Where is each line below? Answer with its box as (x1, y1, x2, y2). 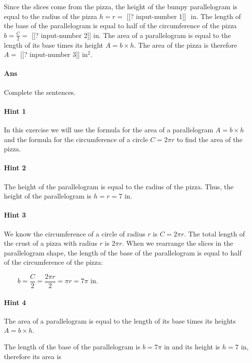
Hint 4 (4, 297, 26, 307)
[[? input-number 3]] (20, 49, 80, 59)
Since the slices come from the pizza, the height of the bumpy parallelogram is (4, 1, 237, 11)
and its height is (172, 341, 220, 351)
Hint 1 (4, 106, 26, 116)
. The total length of (184, 228, 245, 238)
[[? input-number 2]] (32, 30, 91, 40)
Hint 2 (4, 163, 26, 173)
